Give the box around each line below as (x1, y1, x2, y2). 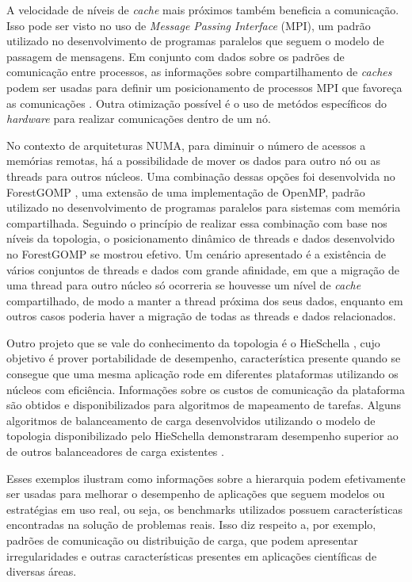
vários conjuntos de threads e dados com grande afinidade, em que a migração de (6, 261, 399, 278)
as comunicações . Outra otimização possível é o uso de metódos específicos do (6, 94, 387, 111)
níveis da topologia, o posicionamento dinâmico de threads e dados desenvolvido (6, 230, 395, 247)
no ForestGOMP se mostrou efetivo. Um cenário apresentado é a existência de (6, 245, 386, 262)
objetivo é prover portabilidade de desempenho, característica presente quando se (6, 350, 401, 366)
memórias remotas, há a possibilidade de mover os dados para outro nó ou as (6, 152, 381, 169)
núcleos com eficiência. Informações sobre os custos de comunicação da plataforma (6, 381, 405, 397)
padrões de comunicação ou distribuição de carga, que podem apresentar (6, 532, 358, 548)
